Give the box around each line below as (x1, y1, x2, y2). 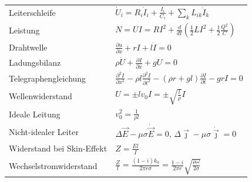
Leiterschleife (9, 6, 56, 19)
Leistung (9, 24, 40, 36)
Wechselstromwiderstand (9, 160, 98, 172)
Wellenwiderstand (9, 90, 72, 102)
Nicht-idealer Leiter (9, 125, 79, 137)
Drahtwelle (9, 41, 48, 53)
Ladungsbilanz (9, 56, 61, 68)
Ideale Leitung (9, 108, 61, 120)
